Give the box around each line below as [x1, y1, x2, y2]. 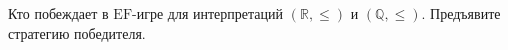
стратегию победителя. [8, 22, 146, 43]
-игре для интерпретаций [132, 3, 284, 23]
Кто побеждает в [8, 3, 109, 23]
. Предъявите [421, 3, 501, 23]
